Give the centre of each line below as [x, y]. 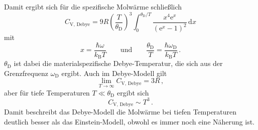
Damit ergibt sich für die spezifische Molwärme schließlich [93, 6]
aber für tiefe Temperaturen [47, 92]
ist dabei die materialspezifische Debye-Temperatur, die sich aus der [118, 63]
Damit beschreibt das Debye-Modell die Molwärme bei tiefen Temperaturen [120, 112]
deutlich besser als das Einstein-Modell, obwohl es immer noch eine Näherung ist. [129, 121]
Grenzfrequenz [26, 73]
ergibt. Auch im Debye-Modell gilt [114, 73]
